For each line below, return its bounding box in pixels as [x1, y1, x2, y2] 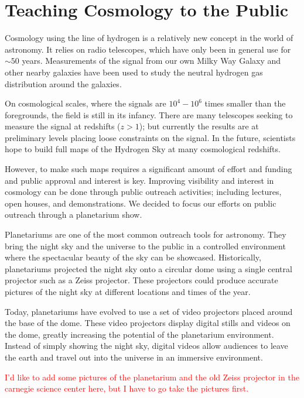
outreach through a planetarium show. [5, 208, 142, 221]
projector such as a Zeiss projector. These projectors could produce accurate [5, 274, 278, 286]
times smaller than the [204, 97, 286, 109]
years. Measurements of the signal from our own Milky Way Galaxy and [22, 54, 281, 67]
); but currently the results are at [139, 120, 259, 132]
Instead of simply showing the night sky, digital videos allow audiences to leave [5, 339, 288, 352]
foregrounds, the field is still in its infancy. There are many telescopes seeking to [5, 108, 293, 121]
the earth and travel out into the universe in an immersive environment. [5, 351, 263, 363]
